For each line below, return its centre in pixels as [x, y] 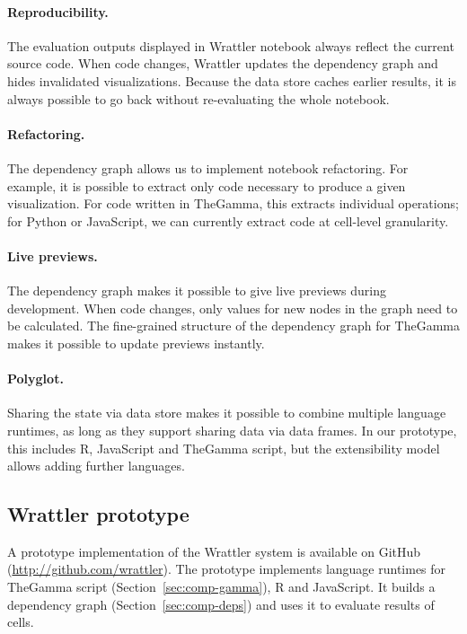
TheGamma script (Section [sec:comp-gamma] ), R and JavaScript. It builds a [221, 587]
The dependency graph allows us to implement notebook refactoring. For [208, 167]
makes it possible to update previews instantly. [136, 343]
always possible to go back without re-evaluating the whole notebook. [198, 98]
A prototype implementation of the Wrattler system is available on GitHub [214, 551]
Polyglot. [35, 379]
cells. [21, 622]
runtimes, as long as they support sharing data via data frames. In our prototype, [232, 430]
